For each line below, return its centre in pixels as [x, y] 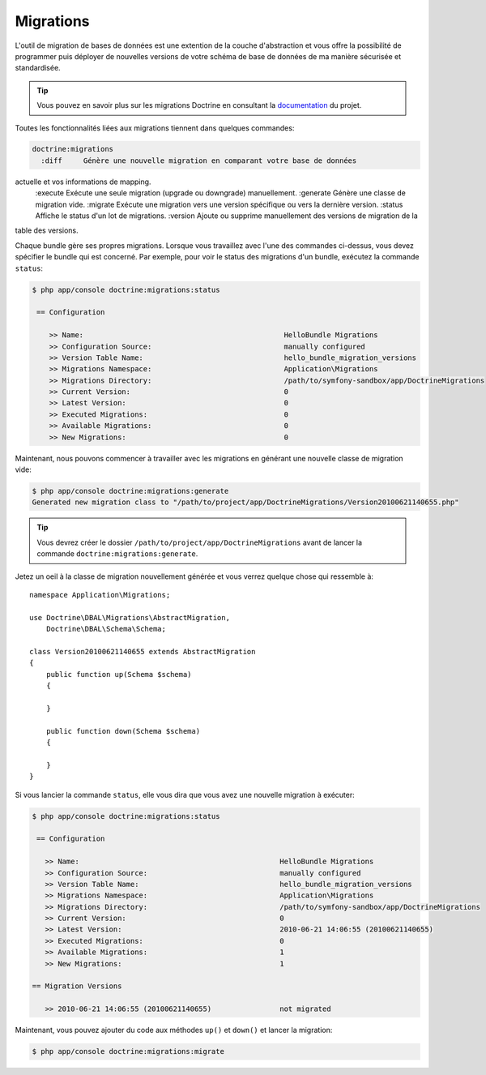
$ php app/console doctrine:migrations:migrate [128, 1051]
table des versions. [47, 230]
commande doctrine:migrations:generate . [117, 554]
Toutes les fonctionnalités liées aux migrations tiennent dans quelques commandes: [155, 128]
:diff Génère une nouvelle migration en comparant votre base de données [199, 161]
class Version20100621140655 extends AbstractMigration [143, 651]
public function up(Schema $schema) [119, 674]
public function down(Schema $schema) [123, 731]
